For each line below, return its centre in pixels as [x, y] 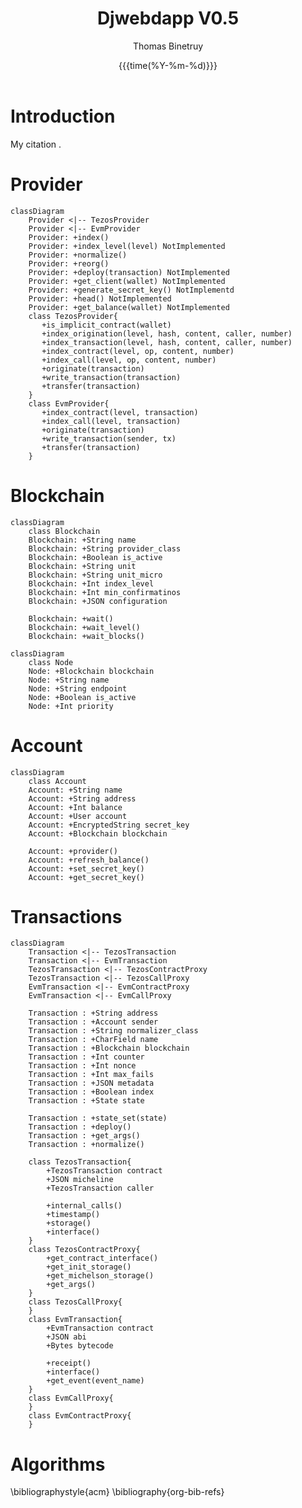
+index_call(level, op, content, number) [129, 360]
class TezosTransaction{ [80, 1162]
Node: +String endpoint [78, 688]
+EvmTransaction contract [100, 1328]
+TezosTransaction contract [104, 1171]
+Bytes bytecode [80, 1346]
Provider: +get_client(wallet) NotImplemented [127, 281]
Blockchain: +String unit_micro [95, 575]
